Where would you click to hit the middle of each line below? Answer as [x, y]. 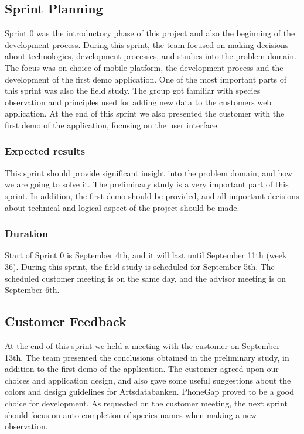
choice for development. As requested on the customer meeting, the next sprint [146, 403]
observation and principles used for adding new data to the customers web [138, 102]
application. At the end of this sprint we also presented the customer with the [145, 113]
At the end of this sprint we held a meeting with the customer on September [142, 345]
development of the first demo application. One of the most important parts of [146, 79]
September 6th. [32, 290]
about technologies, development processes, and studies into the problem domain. [151, 56]
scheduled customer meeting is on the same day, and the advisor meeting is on [145, 278]
